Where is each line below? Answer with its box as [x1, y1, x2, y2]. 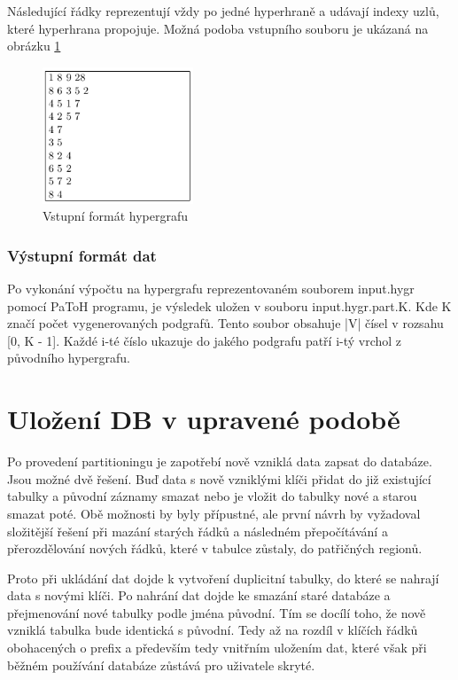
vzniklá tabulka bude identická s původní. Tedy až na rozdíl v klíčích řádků [7, 621, 418, 639]
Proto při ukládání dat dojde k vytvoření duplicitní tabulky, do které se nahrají [7, 568, 439, 587]
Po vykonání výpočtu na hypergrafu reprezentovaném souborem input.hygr [7, 279, 415, 298]
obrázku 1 [7, 36, 61, 55]
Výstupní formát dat [7, 244, 157, 266]
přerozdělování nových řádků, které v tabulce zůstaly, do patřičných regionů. [7, 539, 423, 558]
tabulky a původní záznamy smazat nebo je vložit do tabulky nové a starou [7, 487, 417, 505]
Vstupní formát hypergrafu [43, 207, 188, 225]
